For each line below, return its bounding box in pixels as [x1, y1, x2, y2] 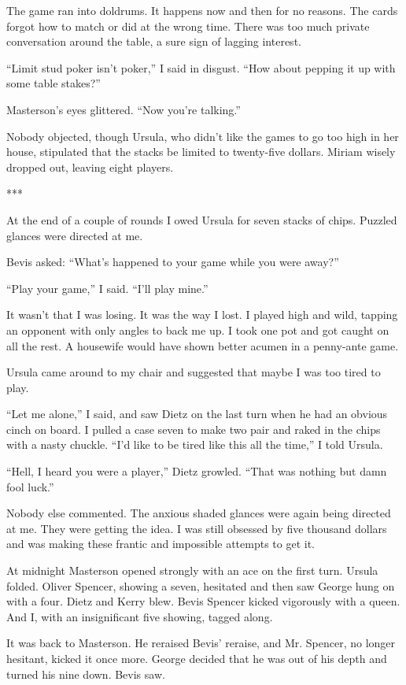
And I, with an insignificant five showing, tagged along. [6, 608, 273, 624]
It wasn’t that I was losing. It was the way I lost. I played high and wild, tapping [6, 306, 398, 323]
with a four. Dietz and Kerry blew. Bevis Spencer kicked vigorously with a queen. [6, 593, 400, 609]
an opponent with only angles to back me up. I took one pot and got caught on [6, 321, 389, 338]
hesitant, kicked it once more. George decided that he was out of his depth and [6, 650, 387, 666]
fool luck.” [6, 478, 54, 494]
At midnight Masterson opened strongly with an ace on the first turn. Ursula [6, 562, 378, 579]
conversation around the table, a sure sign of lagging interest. [6, 33, 301, 50]
